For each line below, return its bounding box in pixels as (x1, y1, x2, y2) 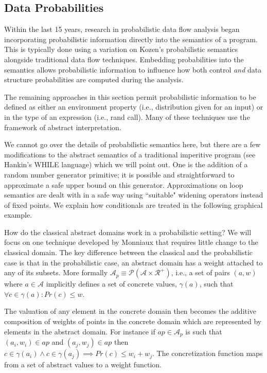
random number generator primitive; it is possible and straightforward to (4, 169, 235, 180)
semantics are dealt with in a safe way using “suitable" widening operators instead (4, 189, 263, 200)
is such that (185, 326, 222, 336)
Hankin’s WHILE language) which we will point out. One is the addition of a (4, 159, 248, 170)
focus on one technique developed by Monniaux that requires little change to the (4, 237, 258, 247)
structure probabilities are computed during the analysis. (4, 74, 184, 85)
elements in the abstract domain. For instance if (4, 326, 155, 336)
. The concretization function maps (152, 348, 263, 359)
